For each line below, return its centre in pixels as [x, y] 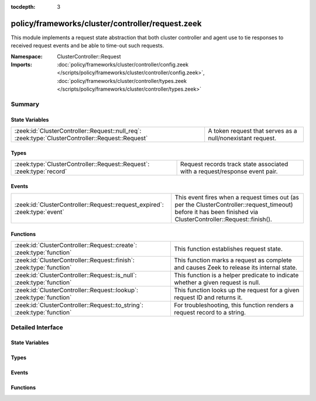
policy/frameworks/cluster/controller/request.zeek [106, 23]
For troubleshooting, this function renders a [233, 305]
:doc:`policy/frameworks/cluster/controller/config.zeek [123, 65]
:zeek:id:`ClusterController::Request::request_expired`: [89, 205]
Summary [25, 104]
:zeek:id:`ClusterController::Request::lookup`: [76, 291]
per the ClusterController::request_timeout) [234, 205]
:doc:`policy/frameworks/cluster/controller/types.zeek [122, 81]
